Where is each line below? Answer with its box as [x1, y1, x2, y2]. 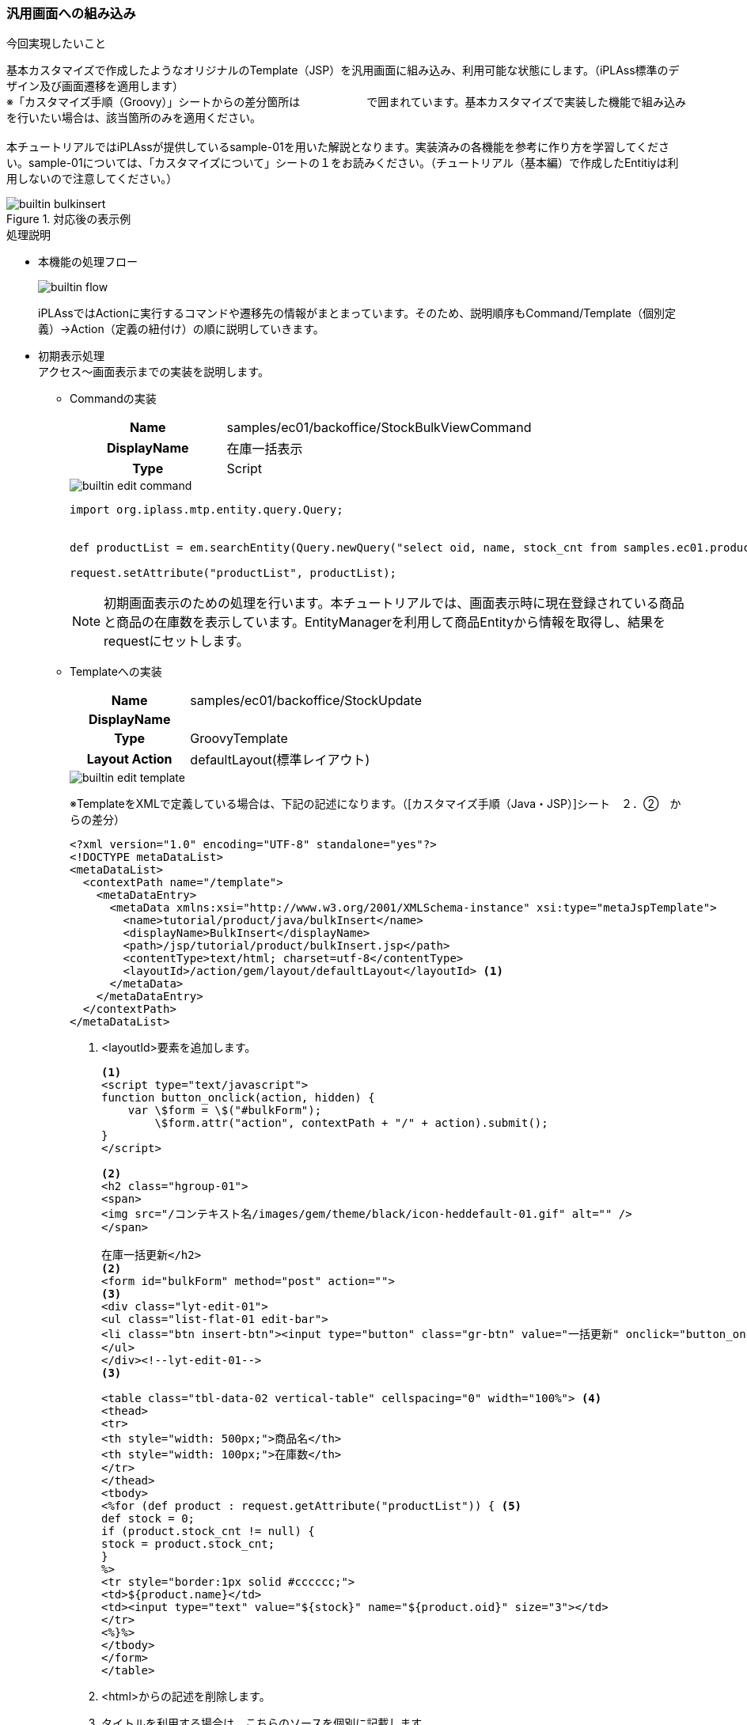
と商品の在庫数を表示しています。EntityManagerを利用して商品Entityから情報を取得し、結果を [104, 614, 666, 631]
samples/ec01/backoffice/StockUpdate [190, 692, 422, 709]
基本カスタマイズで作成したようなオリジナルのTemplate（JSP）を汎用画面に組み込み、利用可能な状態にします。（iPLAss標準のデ [6, 63, 680, 78]
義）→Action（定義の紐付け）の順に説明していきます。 [38, 322, 324, 336]
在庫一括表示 [226, 441, 303, 457]
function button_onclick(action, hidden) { [101, 1091, 375, 1105]
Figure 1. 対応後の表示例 [6, 212, 131, 226]
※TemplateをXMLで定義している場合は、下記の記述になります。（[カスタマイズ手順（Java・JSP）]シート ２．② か [70, 797, 681, 811]
